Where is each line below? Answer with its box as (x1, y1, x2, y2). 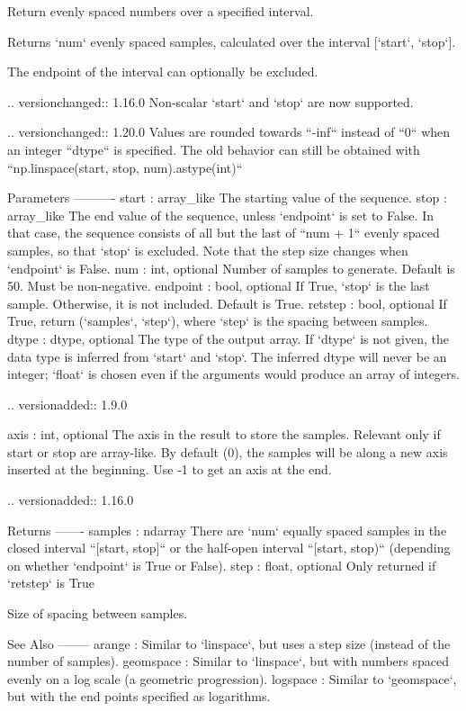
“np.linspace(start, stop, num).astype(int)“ (7, 157, 243, 176)
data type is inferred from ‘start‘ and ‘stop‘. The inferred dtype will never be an (7, 346, 447, 365)
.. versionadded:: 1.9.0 (7, 394, 128, 413)
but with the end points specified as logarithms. (7, 687, 271, 706)
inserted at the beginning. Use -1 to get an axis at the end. (7, 460, 332, 479)
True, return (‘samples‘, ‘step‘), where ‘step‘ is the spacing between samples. (7, 311, 428, 330)
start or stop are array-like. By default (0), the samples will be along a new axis (7, 442, 448, 461)
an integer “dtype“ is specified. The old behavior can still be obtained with (7, 139, 420, 158)
